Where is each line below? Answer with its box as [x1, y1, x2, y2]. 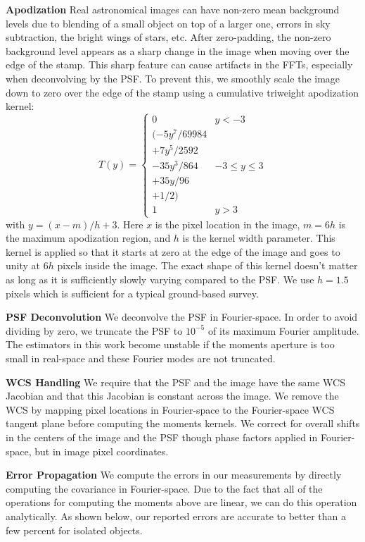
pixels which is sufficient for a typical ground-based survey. [6, 285, 259, 300]
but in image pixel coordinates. [34, 443, 169, 458]
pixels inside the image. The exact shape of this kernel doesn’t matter [57, 258, 358, 273]
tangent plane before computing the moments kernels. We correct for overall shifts [6, 416, 360, 431]
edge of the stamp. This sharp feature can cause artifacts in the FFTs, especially [6, 57, 353, 72]
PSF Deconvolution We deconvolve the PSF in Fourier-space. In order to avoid [6, 309, 358, 324]
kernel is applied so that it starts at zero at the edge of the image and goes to [6, 244, 340, 259]
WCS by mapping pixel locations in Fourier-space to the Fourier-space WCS [6, 402, 335, 417]
